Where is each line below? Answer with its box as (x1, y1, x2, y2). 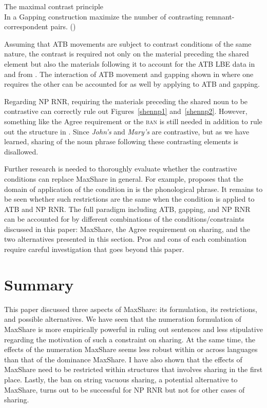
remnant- (205, 11, 235, 22)
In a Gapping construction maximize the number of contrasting (4, 11, 204, 22)
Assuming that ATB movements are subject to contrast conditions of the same (4, 38, 252, 49)
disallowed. (4, 146, 39, 157)
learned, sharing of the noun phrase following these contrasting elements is (4, 136, 239, 147)
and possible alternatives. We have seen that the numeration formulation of (4, 314, 241, 324)
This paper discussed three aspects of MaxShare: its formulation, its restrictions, (4, 303, 257, 314)
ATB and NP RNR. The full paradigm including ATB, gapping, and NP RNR (4, 203, 251, 214)
